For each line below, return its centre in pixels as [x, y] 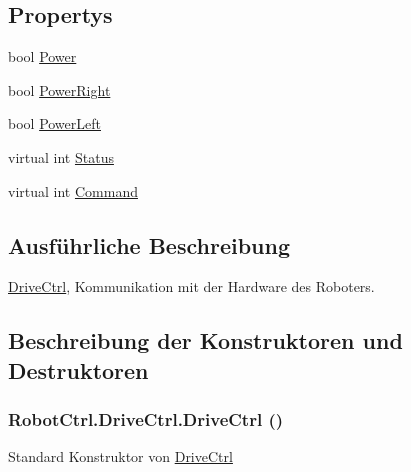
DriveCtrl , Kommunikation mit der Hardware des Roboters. [191, 286]
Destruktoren [78, 369]
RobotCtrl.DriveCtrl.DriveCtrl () [146, 419]
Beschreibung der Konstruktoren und [205, 340]
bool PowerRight [59, 89]
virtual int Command [73, 190]
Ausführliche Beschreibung [149, 244]
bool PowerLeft [54, 123]
